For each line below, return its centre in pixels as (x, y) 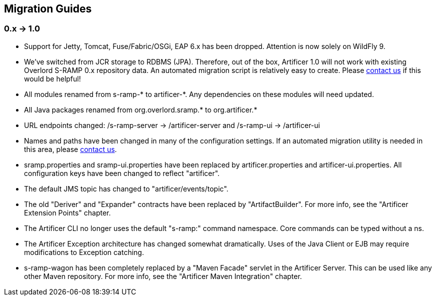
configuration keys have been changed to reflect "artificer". (122, 173)
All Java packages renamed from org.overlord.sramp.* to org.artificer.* (141, 109)
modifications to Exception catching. (84, 252)
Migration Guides (48, 9)
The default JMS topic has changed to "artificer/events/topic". (126, 188)
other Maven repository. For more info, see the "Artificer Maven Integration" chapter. (163, 276)
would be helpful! (52, 78)
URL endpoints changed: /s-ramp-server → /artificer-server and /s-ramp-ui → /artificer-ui (172, 125)
